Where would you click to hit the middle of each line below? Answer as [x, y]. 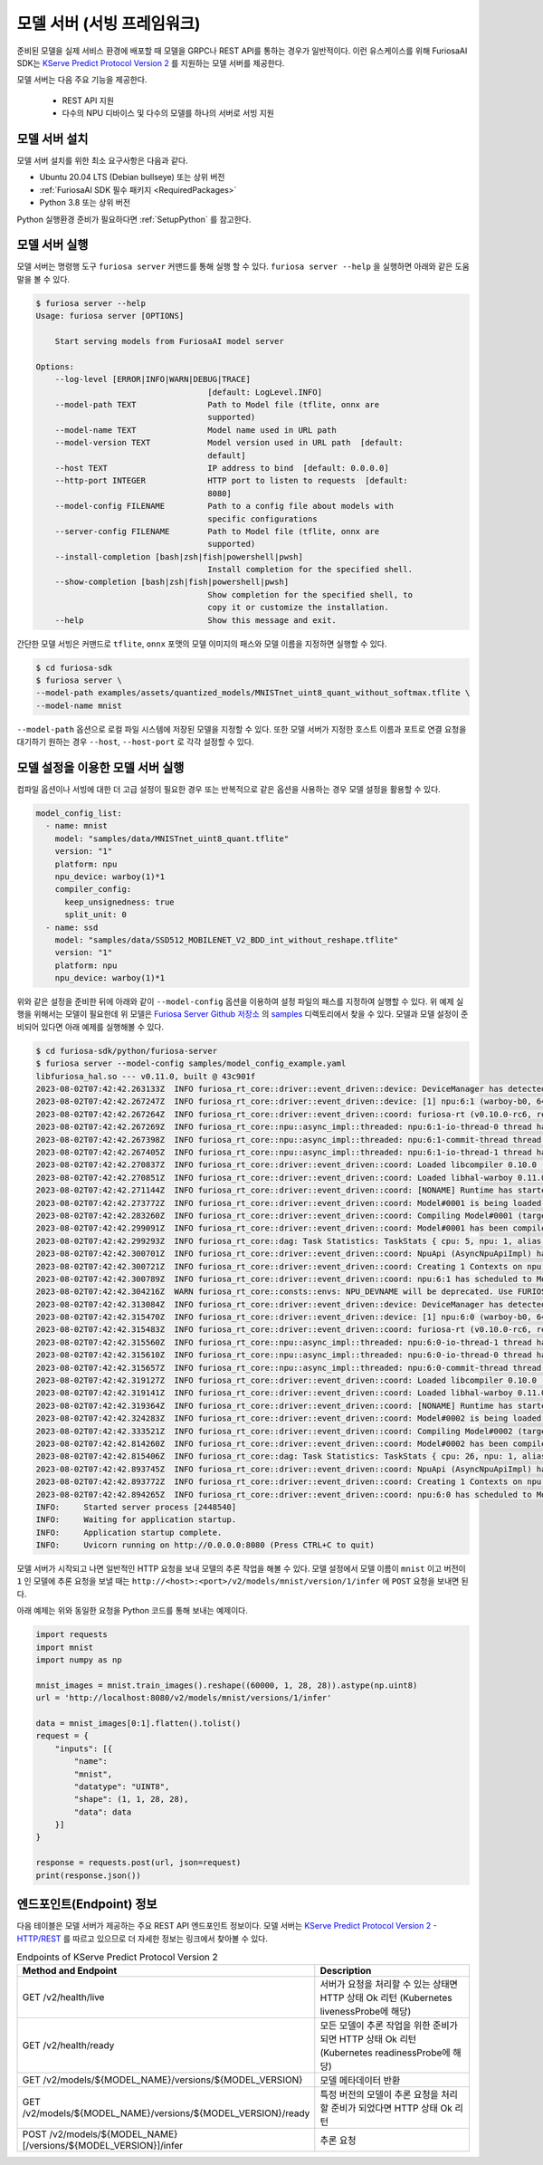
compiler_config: [93, 889]
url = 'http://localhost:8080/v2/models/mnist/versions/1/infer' [184, 1698]
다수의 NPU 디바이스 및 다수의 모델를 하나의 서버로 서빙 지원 [168, 113]
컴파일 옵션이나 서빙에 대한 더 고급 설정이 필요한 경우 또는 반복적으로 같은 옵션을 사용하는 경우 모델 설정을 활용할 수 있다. [229, 790]
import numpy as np [79, 1660]
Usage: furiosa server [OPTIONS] [110, 316]
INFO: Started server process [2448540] [136, 1507]
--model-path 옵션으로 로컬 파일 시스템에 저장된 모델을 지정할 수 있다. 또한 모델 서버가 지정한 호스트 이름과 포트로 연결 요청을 [242, 729]
